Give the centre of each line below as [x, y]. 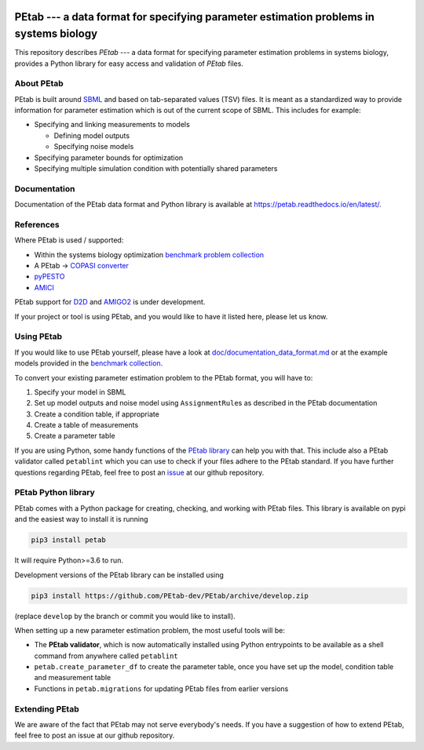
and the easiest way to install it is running [81, 519]
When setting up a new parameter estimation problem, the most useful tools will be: [150, 630]
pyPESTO [49, 277]
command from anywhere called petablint [106, 656]
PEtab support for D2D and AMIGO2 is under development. [110, 302]
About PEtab [39, 84]
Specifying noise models [94, 147]
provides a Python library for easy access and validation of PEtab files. [129, 64]
